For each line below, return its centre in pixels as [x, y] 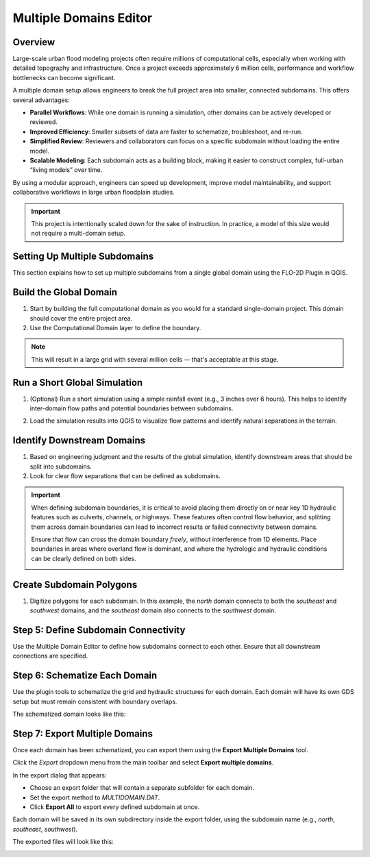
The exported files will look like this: [63, 842]
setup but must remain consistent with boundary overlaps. [95, 701]
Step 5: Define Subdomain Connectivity [99, 630]
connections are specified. [50, 656]
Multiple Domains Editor [83, 18]
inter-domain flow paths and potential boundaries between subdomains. [132, 408]
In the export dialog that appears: [60, 775]
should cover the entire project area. [81, 318]
